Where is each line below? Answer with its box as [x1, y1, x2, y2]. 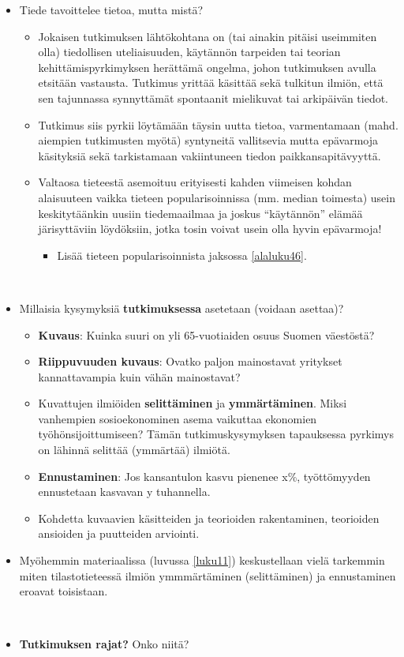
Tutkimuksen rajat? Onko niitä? [19, 636, 189, 652]
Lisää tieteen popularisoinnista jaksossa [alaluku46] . [57, 246, 307, 263]
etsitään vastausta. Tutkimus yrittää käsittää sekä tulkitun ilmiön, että [38, 74, 383, 91]
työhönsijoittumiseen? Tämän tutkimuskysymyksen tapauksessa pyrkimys [38, 426, 394, 442]
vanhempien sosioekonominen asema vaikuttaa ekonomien [38, 410, 317, 426]
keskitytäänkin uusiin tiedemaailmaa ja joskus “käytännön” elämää [38, 205, 363, 221]
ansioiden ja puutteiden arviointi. [38, 525, 200, 542]
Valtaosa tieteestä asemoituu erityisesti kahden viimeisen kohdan [38, 174, 352, 190]
